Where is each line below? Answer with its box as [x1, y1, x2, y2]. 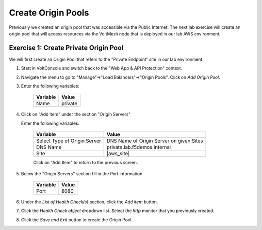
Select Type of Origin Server [36, 137, 101, 144]
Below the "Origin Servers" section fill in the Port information [21, 170, 143, 177]
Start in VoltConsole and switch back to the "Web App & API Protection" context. [21, 66, 182, 71]
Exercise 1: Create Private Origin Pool [9, 44, 124, 52]
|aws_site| [106, 150, 130, 157]
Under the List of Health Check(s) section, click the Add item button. [21, 199, 158, 205]
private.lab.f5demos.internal [106, 144, 171, 150]
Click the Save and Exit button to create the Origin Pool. [21, 216, 133, 223]
